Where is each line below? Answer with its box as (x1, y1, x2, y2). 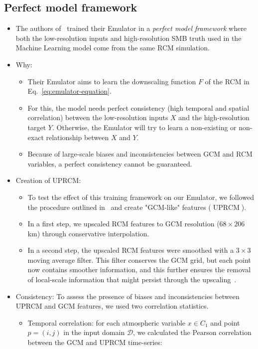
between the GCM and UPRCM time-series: (27, 337, 162, 348)
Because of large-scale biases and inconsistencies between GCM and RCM (27, 149, 253, 159)
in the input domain (63, 327, 125, 338)
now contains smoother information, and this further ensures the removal (27, 264, 251, 275)
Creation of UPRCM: (15, 175, 81, 185)
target (27, 122, 46, 132)
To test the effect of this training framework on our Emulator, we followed (27, 191, 254, 202)
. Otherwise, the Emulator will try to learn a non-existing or (52, 122, 237, 132)
